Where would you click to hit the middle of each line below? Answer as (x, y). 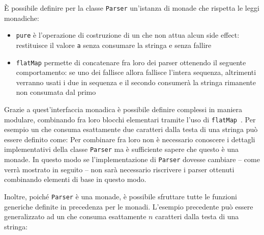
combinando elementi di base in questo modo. (75, 179)
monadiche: (22, 18)
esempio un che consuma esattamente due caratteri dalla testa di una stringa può (131, 129)
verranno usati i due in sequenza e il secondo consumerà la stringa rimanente (136, 82)
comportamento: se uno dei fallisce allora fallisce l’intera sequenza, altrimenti (136, 72)
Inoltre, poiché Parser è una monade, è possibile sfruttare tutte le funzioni (121, 196)
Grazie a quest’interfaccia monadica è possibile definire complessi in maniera (123, 109)
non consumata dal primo (56, 92)
